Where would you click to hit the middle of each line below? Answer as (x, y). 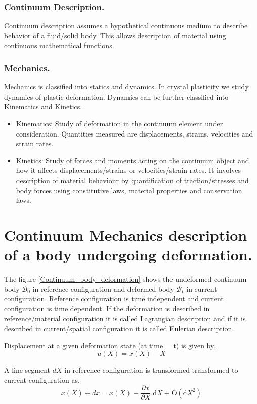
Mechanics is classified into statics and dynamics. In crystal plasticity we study (126, 87)
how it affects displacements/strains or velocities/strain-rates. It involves (128, 170)
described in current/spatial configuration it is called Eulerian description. (119, 328)
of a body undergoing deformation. (128, 255)
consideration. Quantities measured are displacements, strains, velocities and (135, 133)
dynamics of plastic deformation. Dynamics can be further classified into (116, 96)
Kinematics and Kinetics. (43, 106)
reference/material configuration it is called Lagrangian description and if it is (125, 318)
